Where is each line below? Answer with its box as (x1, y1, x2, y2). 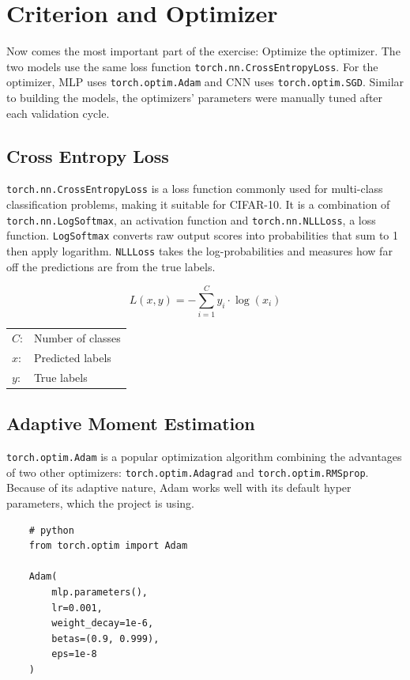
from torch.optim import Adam (28, 540, 188, 552)
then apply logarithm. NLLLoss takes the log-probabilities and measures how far (6, 242, 393, 259)
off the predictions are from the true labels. (6, 258, 216, 274)
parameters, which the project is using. (6, 495, 194, 511)
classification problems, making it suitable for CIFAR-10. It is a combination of (6, 196, 390, 213)
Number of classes (33, 330, 121, 346)
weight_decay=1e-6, (51, 618, 154, 629)
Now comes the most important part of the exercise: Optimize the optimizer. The (6, 43, 401, 59)
